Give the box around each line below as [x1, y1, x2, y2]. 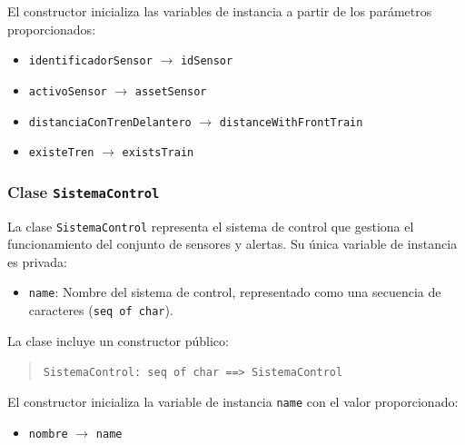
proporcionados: [7, 19, 96, 38]
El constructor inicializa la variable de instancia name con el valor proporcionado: [7, 392, 459, 410]
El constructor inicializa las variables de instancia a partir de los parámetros [7, 2, 432, 20]
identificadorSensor [28, 54, 153, 68]
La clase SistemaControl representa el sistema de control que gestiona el [7, 216, 414, 235]
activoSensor [28, 84, 107, 98]
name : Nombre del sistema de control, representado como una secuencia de [28, 282, 441, 302]
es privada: [7, 252, 67, 271]
